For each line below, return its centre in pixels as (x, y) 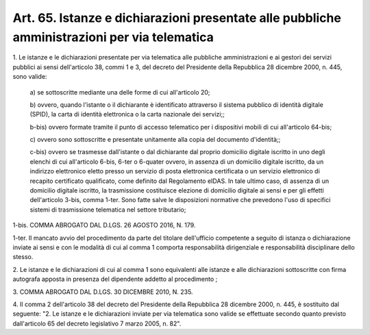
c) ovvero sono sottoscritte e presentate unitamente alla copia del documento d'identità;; (155, 140)
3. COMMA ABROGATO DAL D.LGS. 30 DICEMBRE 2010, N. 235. (103, 292)
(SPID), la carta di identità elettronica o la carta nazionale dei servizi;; (127, 114)
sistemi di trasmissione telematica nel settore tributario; (108, 210)
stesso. (23, 257)
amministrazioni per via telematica (113, 37)
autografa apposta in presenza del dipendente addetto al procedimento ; (115, 279)
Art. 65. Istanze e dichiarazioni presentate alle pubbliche (177, 18)
